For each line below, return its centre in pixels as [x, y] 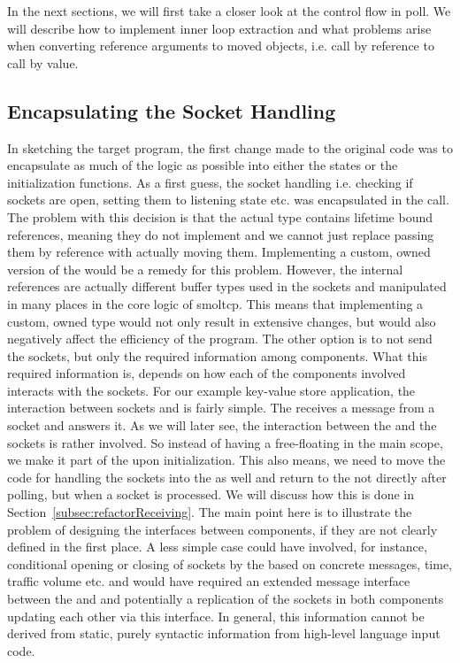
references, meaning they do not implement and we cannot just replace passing [221, 234]
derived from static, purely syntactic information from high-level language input [224, 633]
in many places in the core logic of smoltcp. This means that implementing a [215, 303]
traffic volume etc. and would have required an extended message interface [209, 581]
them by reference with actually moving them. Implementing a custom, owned [219, 252]
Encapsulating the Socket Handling [172, 110]
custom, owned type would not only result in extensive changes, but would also [222, 321]
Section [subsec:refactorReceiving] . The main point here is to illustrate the [210, 512]
